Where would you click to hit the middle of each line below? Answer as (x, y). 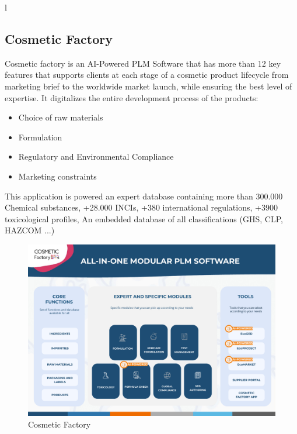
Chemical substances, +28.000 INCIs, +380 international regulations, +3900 (141, 207)
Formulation (40, 137)
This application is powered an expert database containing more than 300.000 (144, 196)
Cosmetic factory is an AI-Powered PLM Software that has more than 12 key (143, 63)
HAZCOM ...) (30, 230)
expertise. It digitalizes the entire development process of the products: (132, 97)
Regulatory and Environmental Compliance (96, 156)
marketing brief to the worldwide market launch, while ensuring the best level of (148, 86)
